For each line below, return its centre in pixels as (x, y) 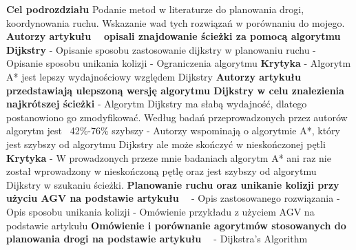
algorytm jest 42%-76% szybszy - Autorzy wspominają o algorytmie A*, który (173, 131)
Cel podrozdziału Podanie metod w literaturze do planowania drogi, (155, 9)
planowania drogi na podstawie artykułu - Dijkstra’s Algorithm (157, 239)
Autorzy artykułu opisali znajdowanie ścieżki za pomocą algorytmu (174, 36)
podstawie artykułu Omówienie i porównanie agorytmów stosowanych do (176, 225)
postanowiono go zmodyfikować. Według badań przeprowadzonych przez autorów (177, 117)
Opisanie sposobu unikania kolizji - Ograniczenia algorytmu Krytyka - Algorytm (179, 63)
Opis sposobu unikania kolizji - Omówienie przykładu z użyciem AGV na (160, 211)
